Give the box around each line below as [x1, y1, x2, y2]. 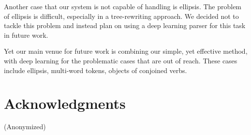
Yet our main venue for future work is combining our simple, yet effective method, [4, 46, 248, 56]
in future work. [4, 30, 48, 40]
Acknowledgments [4, 93, 126, 113]
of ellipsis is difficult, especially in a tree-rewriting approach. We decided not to [4, 11, 239, 21]
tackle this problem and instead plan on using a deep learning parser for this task [4, 20, 246, 30]
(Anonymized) [4, 121, 46, 132]
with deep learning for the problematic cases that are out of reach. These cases [4, 55, 237, 65]
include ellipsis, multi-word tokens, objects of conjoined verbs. [4, 65, 187, 75]
